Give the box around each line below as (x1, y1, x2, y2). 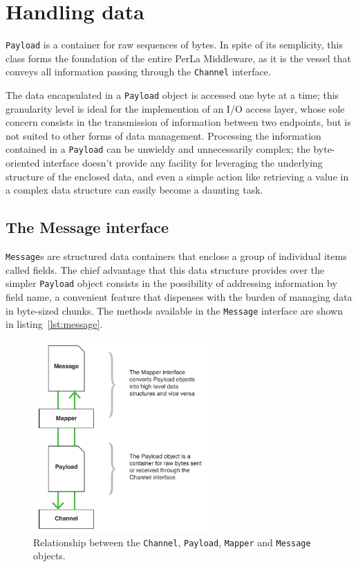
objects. (33, 548, 66, 563)
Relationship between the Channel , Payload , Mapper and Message (33, 535, 311, 549)
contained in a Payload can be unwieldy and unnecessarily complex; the (6, 142, 310, 156)
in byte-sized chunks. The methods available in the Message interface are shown (6, 303, 343, 317)
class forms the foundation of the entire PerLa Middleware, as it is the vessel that (6, 50, 351, 65)
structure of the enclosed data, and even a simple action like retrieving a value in (6, 169, 349, 183)
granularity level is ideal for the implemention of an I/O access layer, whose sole (6, 101, 345, 115)
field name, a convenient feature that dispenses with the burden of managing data (6, 290, 352, 304)
